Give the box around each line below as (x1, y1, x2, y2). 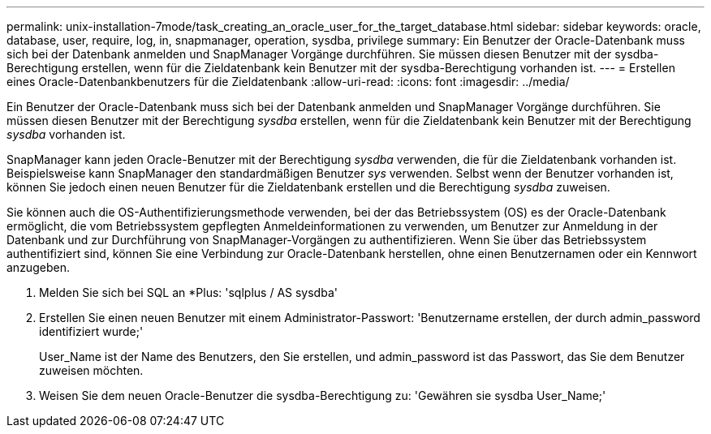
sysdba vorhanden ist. (6, 127, 126, 141)
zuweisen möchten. (39, 363, 144, 377)
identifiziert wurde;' (39, 324, 144, 338)
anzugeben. (6, 260, 70, 274)
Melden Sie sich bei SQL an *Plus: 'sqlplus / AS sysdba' (39, 286, 338, 299)
